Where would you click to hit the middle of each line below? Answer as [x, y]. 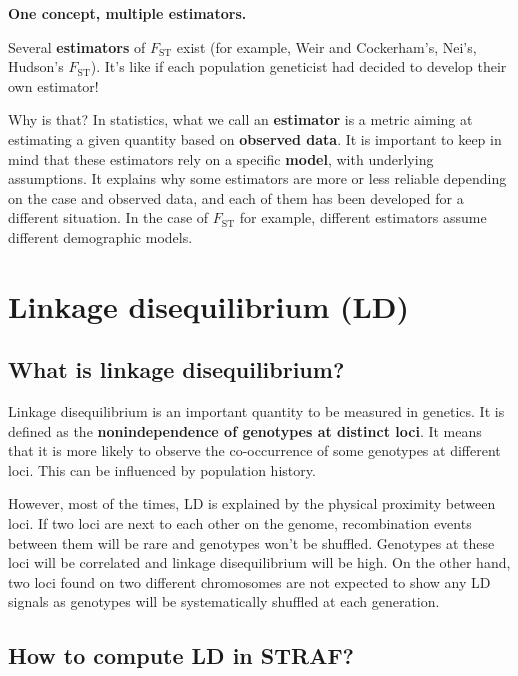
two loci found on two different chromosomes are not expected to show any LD [249, 581]
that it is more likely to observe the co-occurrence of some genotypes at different [254, 450]
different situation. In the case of [108, 217]
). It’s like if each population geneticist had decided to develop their [298, 66]
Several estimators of [77, 46]
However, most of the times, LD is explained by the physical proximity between [252, 503]
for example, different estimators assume [363, 217]
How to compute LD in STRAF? [181, 655]
